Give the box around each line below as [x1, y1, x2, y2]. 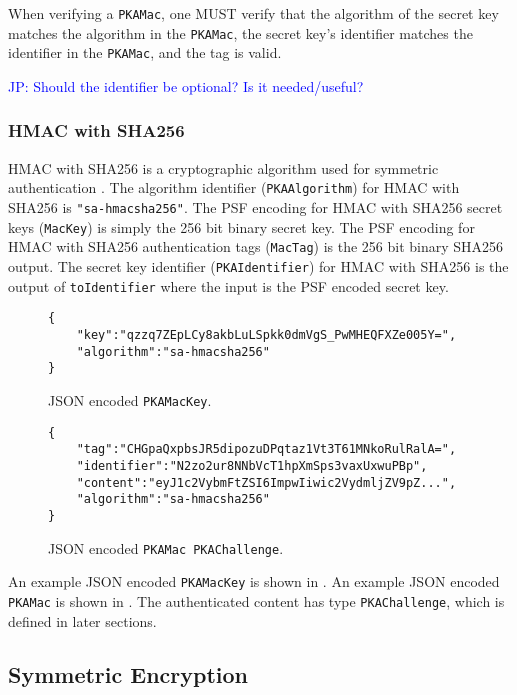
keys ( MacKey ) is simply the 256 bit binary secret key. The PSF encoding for [8, 216, 475, 237]
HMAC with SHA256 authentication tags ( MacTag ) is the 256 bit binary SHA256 [8, 236, 504, 257]
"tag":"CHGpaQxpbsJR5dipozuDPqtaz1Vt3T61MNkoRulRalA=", [76, 442, 457, 457]
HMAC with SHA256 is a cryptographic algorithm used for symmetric [8, 157, 439, 178]
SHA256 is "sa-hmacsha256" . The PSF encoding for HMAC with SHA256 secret [8, 197, 503, 218]
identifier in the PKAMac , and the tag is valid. [8, 42, 282, 63]
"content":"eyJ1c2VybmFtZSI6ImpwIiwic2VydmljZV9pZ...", [76, 475, 457, 490]
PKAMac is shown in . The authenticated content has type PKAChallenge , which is [8, 590, 505, 611]
